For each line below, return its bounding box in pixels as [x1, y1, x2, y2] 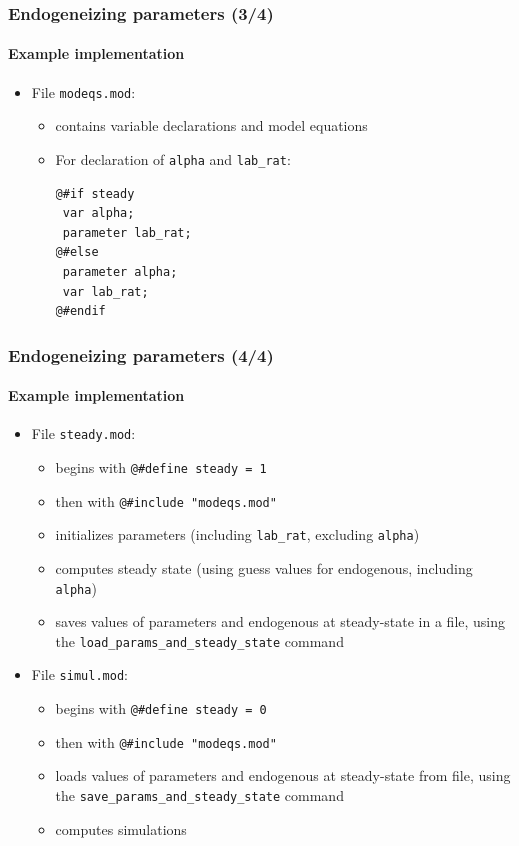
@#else [55, 245, 99, 260]
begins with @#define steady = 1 [55, 457, 267, 477]
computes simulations [55, 818, 187, 839]
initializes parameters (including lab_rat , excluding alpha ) [55, 524, 420, 545]
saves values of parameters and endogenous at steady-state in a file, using [55, 611, 506, 632]
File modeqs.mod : [31, 81, 136, 102]
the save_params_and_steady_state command [55, 785, 344, 806]
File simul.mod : [31, 664, 128, 685]
